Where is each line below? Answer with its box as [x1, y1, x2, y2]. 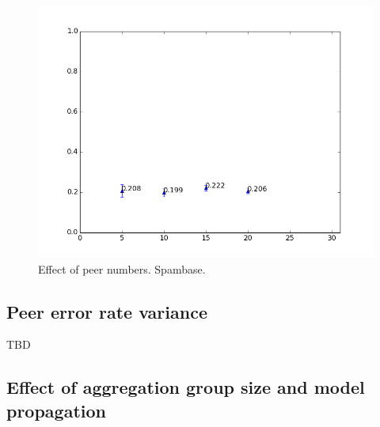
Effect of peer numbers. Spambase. [38, 260, 206, 277]
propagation [6, 398, 106, 422]
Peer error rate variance [6, 299, 207, 323]
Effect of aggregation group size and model [6, 375, 365, 399]
